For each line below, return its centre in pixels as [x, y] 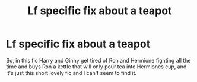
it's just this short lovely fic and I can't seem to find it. [72, 73]
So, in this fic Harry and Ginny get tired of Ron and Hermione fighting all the [99, 60]
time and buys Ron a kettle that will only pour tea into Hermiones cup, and [96, 67]
